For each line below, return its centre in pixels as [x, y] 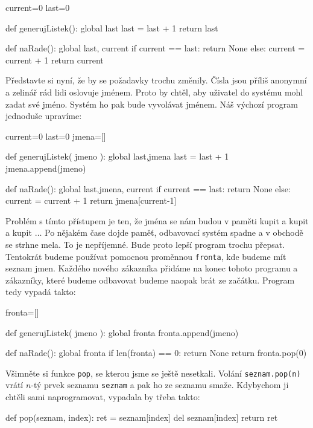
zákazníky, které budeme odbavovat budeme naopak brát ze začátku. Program [150, 280]
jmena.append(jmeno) [46, 168]
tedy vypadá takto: [41, 292]
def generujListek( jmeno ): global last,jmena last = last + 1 [117, 156]
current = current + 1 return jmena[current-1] [91, 200]
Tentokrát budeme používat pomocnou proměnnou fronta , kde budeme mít [146, 256]
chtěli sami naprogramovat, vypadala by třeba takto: [103, 397]
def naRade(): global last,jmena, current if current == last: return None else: [148, 188]
